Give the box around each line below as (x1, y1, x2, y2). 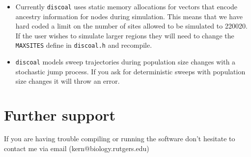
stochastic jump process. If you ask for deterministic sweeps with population (15, 66, 246, 76)
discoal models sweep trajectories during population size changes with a (15, 57, 236, 67)
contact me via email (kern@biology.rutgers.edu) (4, 143, 149, 153)
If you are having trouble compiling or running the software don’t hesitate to (4, 133, 235, 144)
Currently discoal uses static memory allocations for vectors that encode (15, 1, 238, 11)
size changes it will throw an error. (15, 76, 120, 86)
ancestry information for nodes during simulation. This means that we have (15, 11, 243, 21)
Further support (4, 105, 116, 125)
